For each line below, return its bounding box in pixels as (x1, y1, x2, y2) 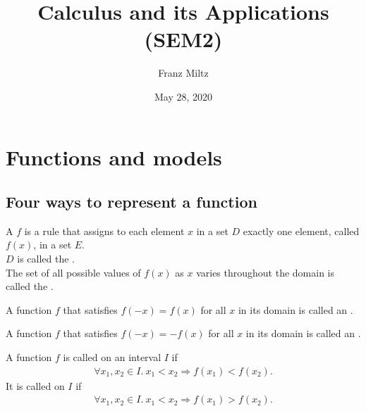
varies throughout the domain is (196, 265, 335, 279)
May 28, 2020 (154, 89, 213, 103)
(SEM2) (144, 25, 223, 53)
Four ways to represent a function (6, 191, 257, 213)
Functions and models (6, 142, 222, 171)
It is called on (6, 378, 65, 393)
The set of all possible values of (6, 265, 141, 279)
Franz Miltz (158, 65, 209, 80)
